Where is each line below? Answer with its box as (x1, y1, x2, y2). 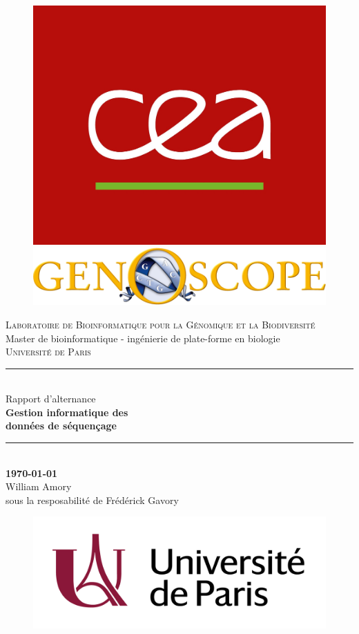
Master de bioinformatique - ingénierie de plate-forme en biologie (6, 330, 280, 345)
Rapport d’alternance (6, 391, 96, 406)
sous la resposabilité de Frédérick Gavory (6, 492, 179, 507)
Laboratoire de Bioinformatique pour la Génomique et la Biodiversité (6, 317, 316, 331)
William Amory (6, 479, 72, 494)
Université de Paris (6, 344, 91, 359)
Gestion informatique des (6, 404, 128, 419)
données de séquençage (6, 418, 117, 433)
